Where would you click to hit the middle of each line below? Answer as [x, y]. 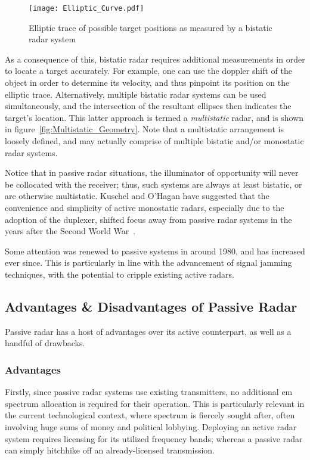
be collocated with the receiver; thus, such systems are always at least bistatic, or [154, 184]
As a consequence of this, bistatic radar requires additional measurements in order [155, 59]
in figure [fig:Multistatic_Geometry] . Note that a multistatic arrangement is [144, 129]
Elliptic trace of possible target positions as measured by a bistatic [151, 27]
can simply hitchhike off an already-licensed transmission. [110, 450]
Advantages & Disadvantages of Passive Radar [151, 306]
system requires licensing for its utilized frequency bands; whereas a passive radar [154, 438]
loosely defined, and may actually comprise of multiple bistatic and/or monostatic [154, 141]
